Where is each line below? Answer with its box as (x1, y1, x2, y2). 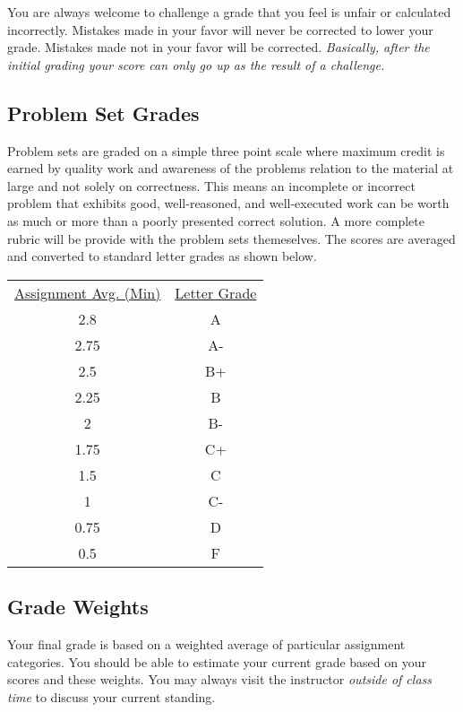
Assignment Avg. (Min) (14, 282, 161, 303)
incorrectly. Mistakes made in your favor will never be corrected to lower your (7, 20, 433, 39)
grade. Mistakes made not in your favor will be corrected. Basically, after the (7, 38, 430, 56)
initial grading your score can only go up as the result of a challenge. (7, 55, 385, 74)
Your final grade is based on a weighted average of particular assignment (7, 634, 406, 653)
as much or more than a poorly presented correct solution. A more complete (7, 211, 424, 230)
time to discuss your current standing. (7, 687, 216, 706)
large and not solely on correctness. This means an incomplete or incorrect (7, 176, 416, 195)
